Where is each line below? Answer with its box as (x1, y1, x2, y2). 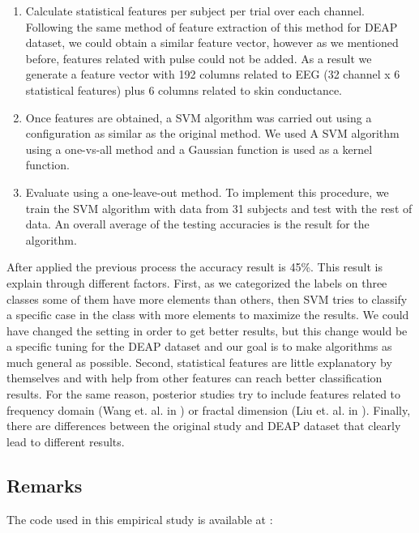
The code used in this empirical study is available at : (6, 510, 273, 527)
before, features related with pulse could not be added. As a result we (25, 49, 372, 66)
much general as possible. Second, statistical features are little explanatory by (6, 353, 392, 370)
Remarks (6, 472, 83, 497)
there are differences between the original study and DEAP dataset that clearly (6, 417, 401, 434)
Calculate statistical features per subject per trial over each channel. (25, 2, 365, 19)
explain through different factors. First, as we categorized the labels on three (6, 274, 387, 291)
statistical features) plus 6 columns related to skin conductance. (25, 81, 342, 98)
